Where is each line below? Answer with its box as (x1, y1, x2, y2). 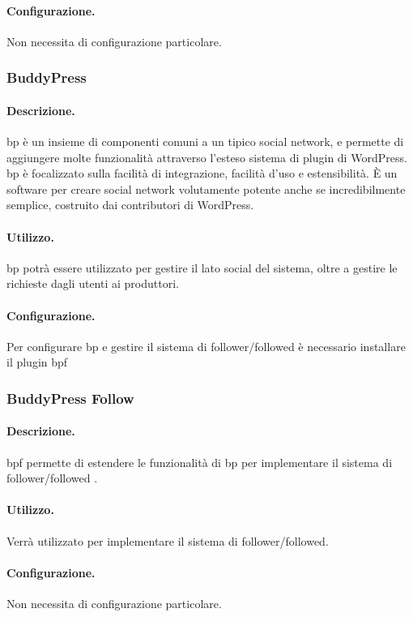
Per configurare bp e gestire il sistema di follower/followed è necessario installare (6, 337, 406, 354)
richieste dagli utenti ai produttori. (6, 275, 179, 292)
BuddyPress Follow (6, 388, 134, 408)
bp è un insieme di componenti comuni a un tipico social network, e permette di (6, 133, 404, 150)
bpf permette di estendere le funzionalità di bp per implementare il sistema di (6, 453, 393, 470)
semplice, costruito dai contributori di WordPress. (6, 196, 254, 213)
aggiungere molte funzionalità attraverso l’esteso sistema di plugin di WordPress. (6, 148, 407, 165)
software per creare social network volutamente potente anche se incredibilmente (6, 180, 406, 197)
